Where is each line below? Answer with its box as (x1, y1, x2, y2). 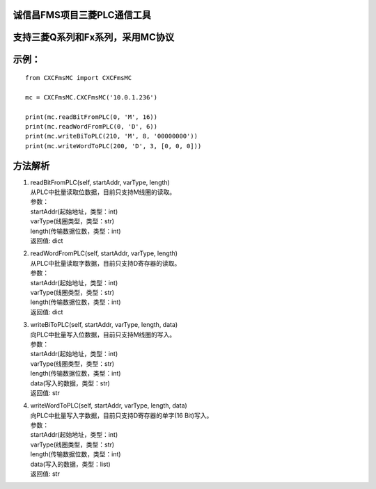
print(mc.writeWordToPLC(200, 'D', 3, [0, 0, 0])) (25, 142, 202, 150)
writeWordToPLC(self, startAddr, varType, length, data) (30, 401, 187, 410)
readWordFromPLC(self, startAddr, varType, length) (30, 249, 178, 257)
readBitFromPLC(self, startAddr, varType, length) (30, 178, 170, 186)
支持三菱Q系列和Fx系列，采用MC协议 (13, 31, 174, 43)
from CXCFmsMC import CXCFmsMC (25, 74, 132, 82)
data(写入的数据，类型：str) (30, 379, 111, 387)
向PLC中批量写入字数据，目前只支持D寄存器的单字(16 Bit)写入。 (30, 411, 213, 419)
